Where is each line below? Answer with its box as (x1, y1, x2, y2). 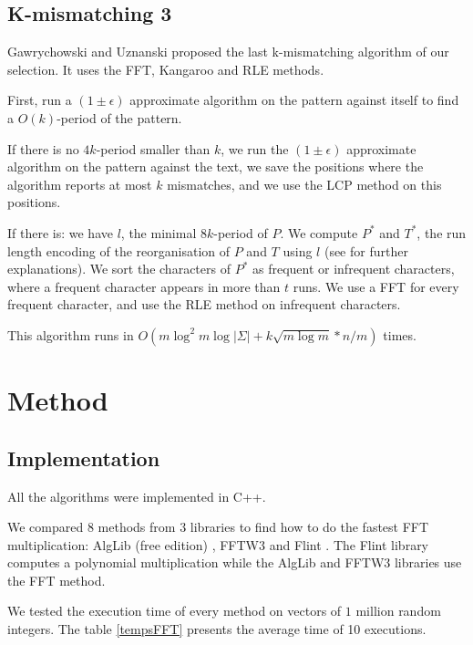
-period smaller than (96, 139, 211, 158)
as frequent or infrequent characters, (252, 259, 455, 278)
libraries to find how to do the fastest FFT (190, 517, 429, 536)
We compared (7, 517, 84, 536)
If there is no (7, 139, 79, 158)
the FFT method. (7, 570, 106, 589)
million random (355, 601, 441, 620)
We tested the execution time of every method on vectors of (7, 601, 342, 620)
